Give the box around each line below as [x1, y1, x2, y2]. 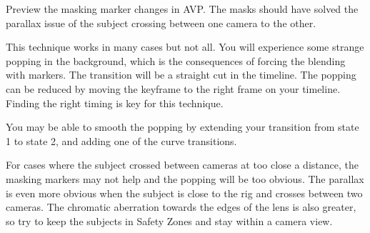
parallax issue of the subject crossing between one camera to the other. [6, 15, 316, 30]
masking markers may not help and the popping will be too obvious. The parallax [6, 171, 364, 186]
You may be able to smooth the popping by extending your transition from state [6, 119, 359, 134]
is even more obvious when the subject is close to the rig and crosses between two [6, 185, 363, 200]
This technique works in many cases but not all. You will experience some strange [6, 39, 364, 54]
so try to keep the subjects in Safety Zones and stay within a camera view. [6, 213, 333, 228]
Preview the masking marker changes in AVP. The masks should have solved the [6, 1, 359, 16]
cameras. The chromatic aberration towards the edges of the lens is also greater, [6, 199, 356, 214]
